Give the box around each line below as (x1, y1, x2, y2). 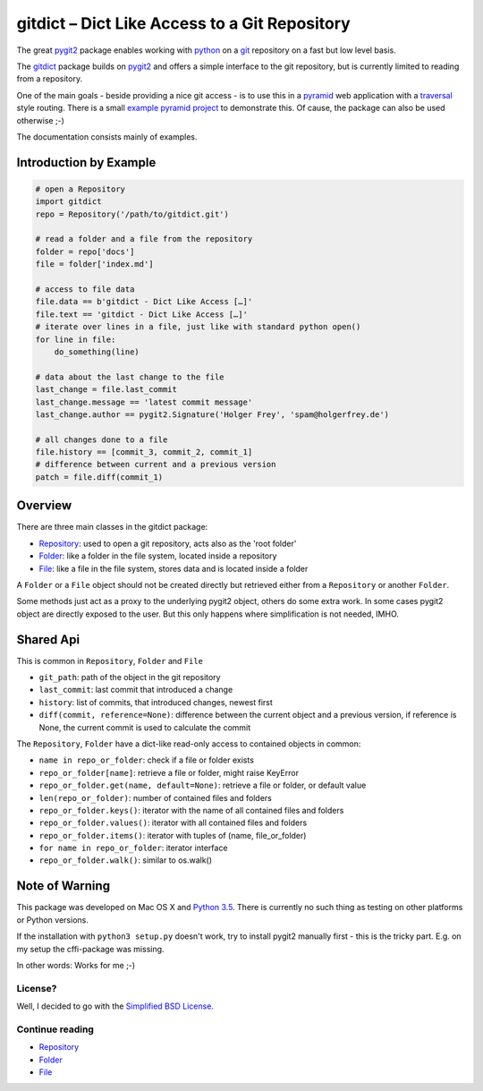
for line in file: (35, 334, 116, 345)
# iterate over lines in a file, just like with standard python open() (35, 322, 361, 332)
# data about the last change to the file (35, 371, 225, 382)
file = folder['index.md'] (35, 260, 154, 269)
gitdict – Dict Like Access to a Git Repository (16, 13, 351, 33)
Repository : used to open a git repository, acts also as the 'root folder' (38, 538, 297, 549)
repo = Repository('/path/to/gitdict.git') (35, 209, 230, 219)
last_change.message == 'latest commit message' (35, 396, 253, 407)
